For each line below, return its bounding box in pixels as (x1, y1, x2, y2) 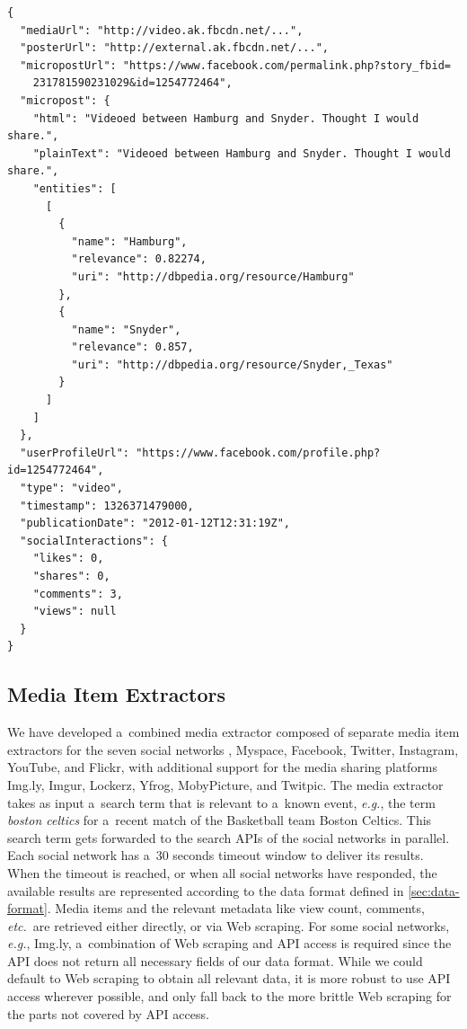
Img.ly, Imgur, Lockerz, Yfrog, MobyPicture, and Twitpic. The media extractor (7, 775, 444, 794)
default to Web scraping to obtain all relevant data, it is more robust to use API (7, 969, 451, 988)
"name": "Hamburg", (71, 235, 188, 248)
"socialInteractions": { (20, 534, 168, 547)
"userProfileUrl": (20, 446, 130, 459)
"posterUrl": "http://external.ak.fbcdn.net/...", (20, 41, 329, 55)
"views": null (32, 605, 117, 618)
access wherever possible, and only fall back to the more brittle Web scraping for (7, 987, 452, 1006)
